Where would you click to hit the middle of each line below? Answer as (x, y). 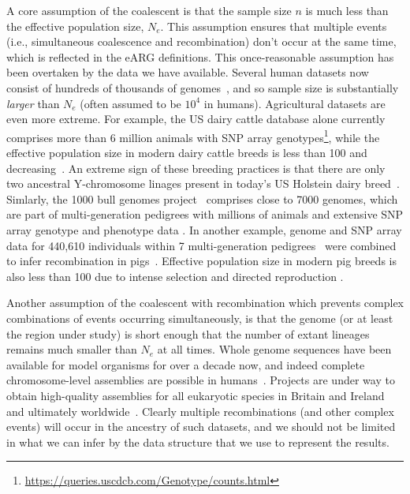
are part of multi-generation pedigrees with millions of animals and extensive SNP (205, 214)
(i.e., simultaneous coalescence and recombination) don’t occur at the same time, (201, 41)
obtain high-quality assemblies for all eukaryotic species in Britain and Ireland (196, 395)
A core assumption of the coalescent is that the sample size (149, 10)
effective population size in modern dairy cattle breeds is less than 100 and (187, 152)
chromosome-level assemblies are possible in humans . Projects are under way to (201, 380)
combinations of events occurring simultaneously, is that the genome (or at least (200, 318)
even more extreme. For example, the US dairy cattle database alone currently (196, 119)
